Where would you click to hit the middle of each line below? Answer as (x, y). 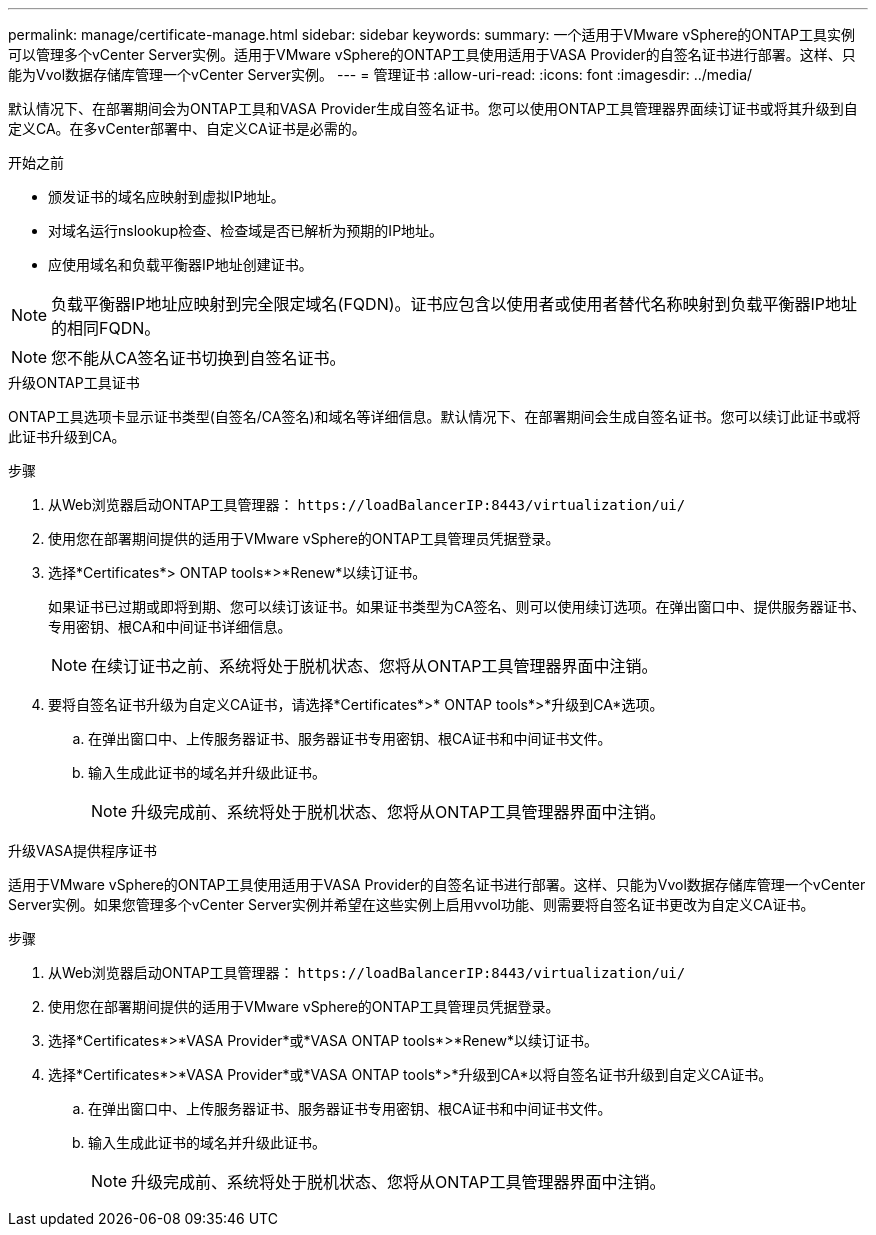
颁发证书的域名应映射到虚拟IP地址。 (166, 196)
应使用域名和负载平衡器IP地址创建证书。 (180, 264)
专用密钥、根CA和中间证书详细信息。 (170, 626)
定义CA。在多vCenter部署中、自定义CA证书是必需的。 (187, 128)
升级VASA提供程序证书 (83, 850)
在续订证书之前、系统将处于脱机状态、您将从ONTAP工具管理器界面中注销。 (374, 666)
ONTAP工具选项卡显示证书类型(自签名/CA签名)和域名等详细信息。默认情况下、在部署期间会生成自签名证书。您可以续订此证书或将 (434, 416)
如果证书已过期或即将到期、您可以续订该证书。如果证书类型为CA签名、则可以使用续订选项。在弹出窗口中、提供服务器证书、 (457, 606)
